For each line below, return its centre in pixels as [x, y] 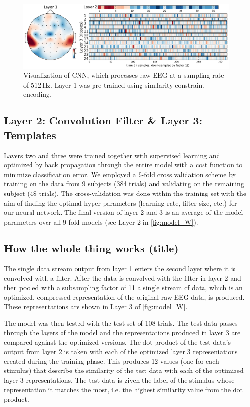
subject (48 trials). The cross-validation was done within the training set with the [125, 193]
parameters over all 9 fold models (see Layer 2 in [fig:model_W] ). [101, 221]
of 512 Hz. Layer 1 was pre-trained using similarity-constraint [114, 84]
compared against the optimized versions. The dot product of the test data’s [117, 342]
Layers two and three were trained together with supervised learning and [112, 155]
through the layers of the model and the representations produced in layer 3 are [122, 332]
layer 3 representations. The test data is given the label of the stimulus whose [119, 380]
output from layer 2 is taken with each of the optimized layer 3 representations [121, 351]
